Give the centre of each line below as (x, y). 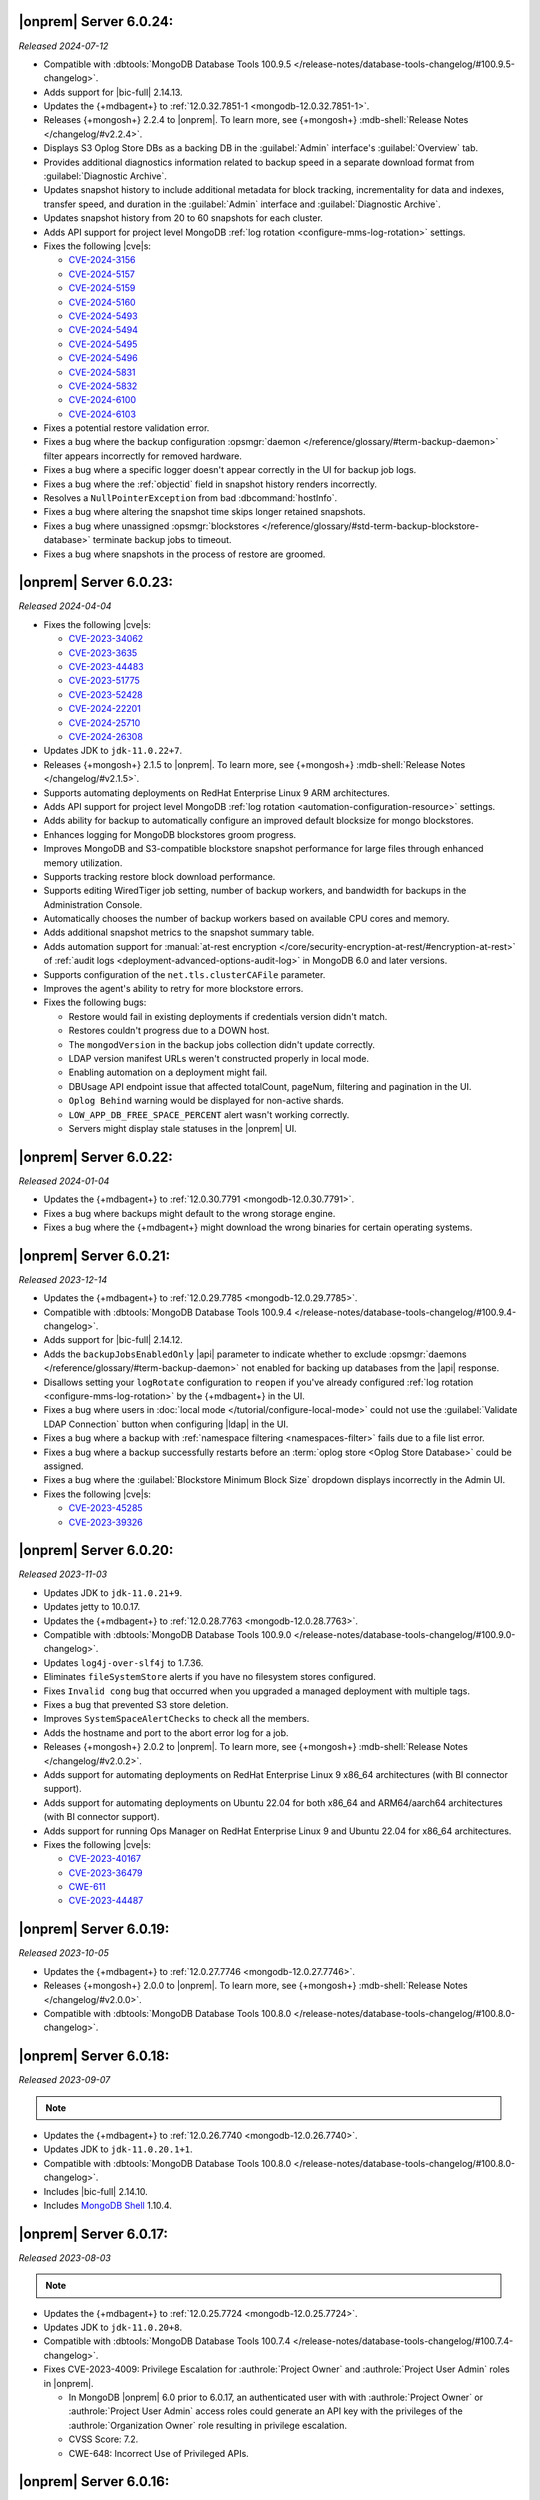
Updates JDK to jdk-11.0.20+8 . (113, 2327)
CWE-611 (87, 1887)
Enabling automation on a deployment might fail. (168, 1072)
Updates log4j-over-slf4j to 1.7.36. (123, 1662)
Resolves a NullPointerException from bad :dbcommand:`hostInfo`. (190, 498)
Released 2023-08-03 (65, 2257)
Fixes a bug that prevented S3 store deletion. (136, 1704)
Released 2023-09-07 (64, 2080)
